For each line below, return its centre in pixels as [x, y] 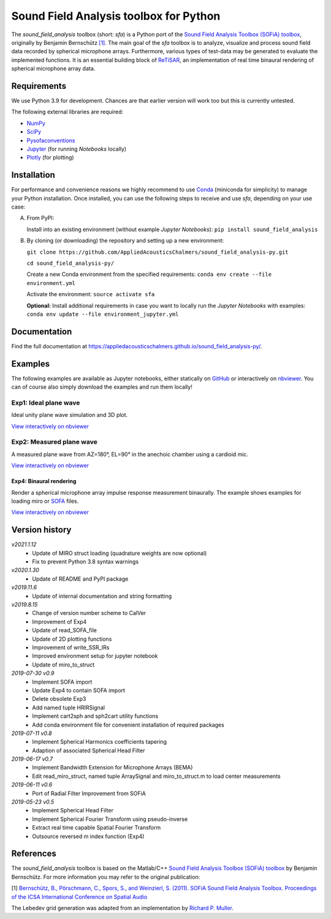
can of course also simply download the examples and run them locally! [102, 387]
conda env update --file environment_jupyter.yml [103, 314]
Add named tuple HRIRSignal [69, 707]
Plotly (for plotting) [50, 158]
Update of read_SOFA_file [65, 630]
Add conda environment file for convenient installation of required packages [128, 725]
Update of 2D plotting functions [72, 639]
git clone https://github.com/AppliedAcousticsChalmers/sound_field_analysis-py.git [158, 252]
